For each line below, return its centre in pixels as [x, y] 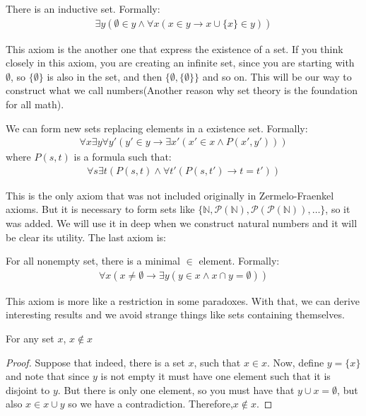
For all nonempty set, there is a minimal [93, 261]
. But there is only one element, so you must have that [176, 389]
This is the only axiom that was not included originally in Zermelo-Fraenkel [170, 195]
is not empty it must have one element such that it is [216, 376]
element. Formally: [239, 261]
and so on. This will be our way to [277, 76]
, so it [338, 209]
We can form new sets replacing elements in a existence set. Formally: [157, 128]
